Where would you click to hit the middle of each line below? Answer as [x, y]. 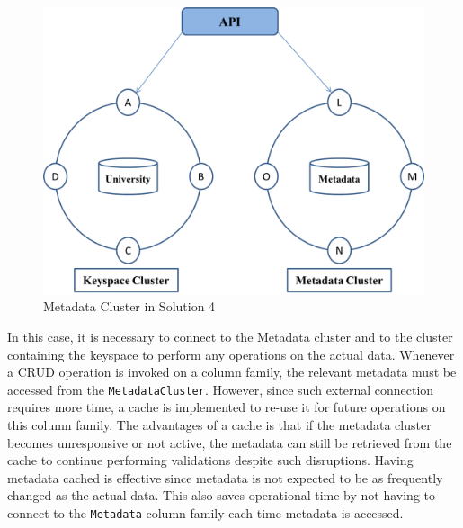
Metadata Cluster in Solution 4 [129, 306]
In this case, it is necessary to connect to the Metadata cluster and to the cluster [230, 337]
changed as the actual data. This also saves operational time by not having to [222, 495]
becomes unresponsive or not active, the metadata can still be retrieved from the [230, 442]
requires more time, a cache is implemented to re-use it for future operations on [227, 407]
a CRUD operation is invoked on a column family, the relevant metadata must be [232, 372]
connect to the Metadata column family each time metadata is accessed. [205, 513]
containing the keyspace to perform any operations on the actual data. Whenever [231, 354]
